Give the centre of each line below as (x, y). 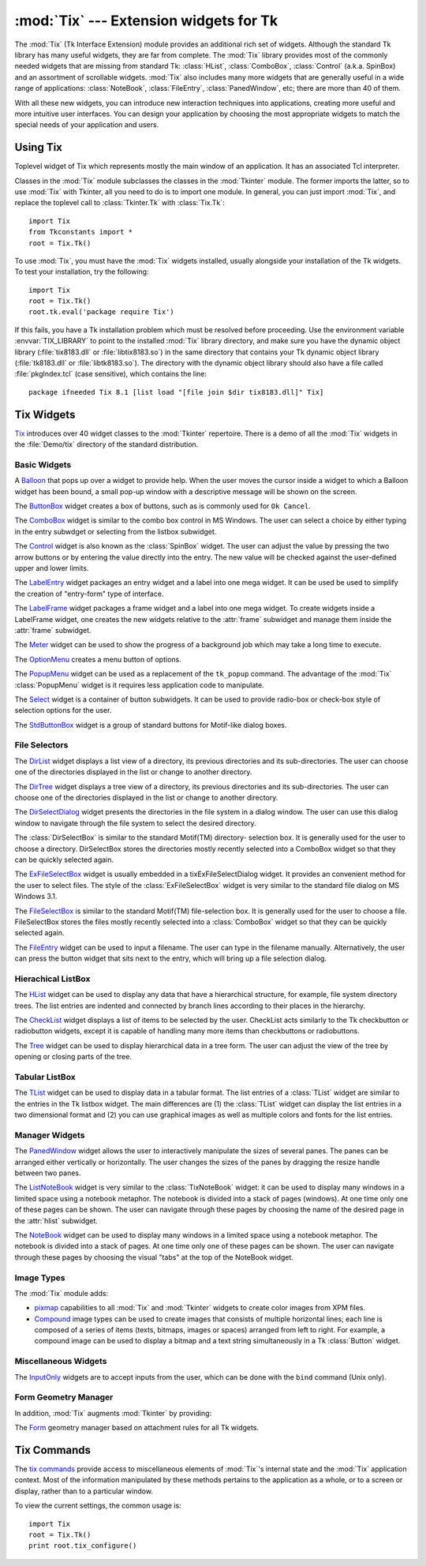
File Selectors (41, 745)
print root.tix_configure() (83, 1546)
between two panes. (48, 1173)
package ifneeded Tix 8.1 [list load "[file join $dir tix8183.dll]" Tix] (176, 392)
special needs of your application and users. (87, 125)
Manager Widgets (50, 1135)
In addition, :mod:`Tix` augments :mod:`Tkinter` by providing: (113, 1413)
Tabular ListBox (45, 1077)
